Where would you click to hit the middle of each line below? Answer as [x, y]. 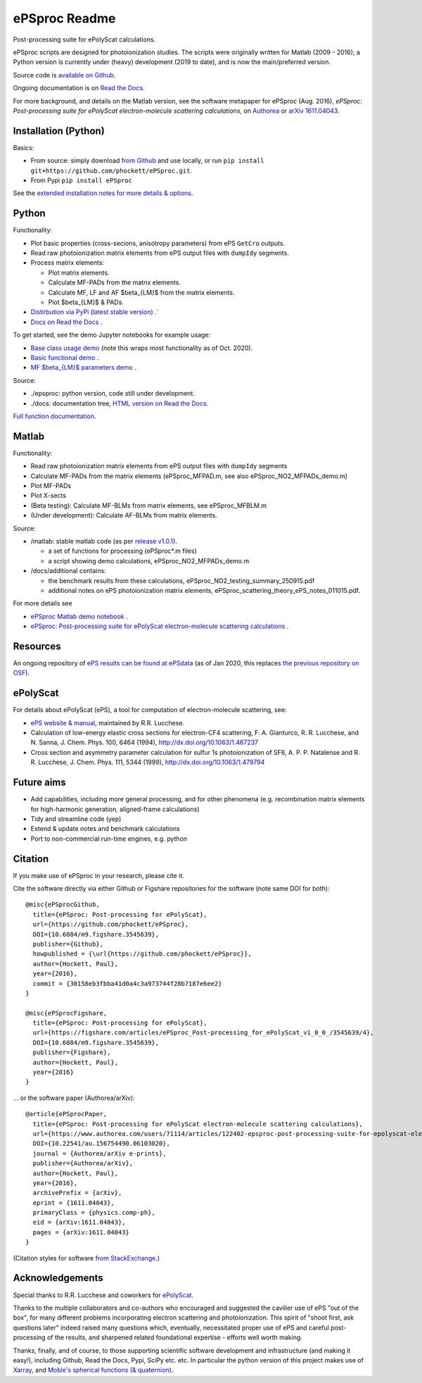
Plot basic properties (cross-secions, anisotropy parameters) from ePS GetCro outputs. [158, 243]
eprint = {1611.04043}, [74, 1203]
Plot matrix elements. [79, 273]
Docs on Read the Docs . [66, 322]
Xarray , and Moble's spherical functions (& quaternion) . [93, 1370]
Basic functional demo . [65, 357]
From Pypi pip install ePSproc [82, 180]
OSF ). [21, 673]
